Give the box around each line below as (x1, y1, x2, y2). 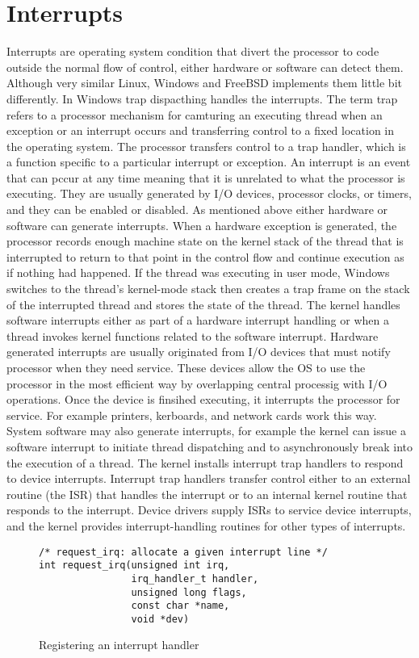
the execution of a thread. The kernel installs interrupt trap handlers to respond (6, 454, 404, 471)
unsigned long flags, (131, 586, 247, 598)
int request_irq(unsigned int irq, (39, 560, 230, 572)
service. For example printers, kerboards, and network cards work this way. (6, 406, 377, 423)
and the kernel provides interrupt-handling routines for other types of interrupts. (6, 517, 406, 534)
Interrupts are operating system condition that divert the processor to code (6, 43, 379, 60)
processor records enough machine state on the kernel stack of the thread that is (6, 233, 404, 249)
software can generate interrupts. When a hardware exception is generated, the (6, 216, 397, 233)
